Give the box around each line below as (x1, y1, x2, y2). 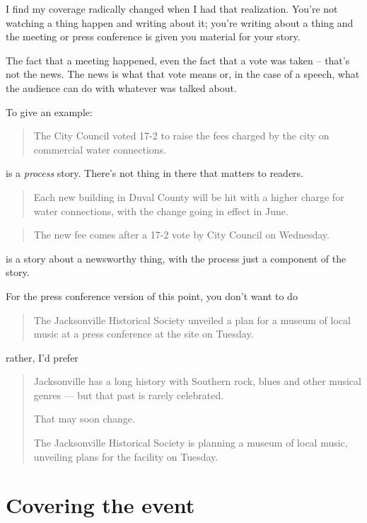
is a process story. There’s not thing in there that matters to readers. (6, 166, 304, 180)
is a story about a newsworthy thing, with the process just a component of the (6, 251, 346, 265)
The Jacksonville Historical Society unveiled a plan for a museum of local (33, 312, 351, 327)
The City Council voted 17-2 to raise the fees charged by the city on (33, 128, 330, 143)
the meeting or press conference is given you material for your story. (6, 29, 301, 44)
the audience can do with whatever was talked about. (6, 80, 237, 95)
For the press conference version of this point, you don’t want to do (6, 288, 298, 303)
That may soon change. (33, 411, 135, 426)
